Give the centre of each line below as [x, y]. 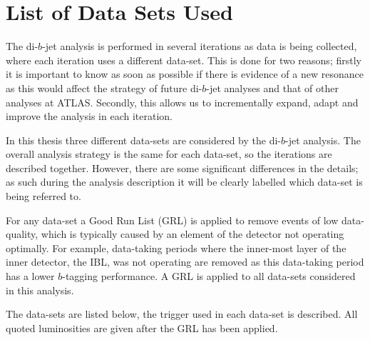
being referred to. [43, 196]
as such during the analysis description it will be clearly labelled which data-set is [184, 182]
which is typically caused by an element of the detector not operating [192, 234]
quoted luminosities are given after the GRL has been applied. [142, 327]
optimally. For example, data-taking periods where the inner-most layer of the [176, 247]
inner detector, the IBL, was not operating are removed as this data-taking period [185, 262]
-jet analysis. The [323, 140]
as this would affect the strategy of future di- [104, 87]
